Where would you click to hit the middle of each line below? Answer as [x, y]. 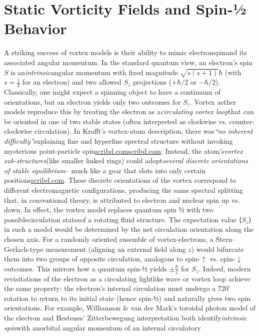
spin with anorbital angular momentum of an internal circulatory [102, 327]
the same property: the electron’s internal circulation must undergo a [110, 288]
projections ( [152, 82]
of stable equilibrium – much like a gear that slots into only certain [105, 170]
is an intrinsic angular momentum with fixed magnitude [94, 72]
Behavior [35, 28]
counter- [242, 121]
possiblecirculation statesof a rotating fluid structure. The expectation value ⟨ [123, 219]
